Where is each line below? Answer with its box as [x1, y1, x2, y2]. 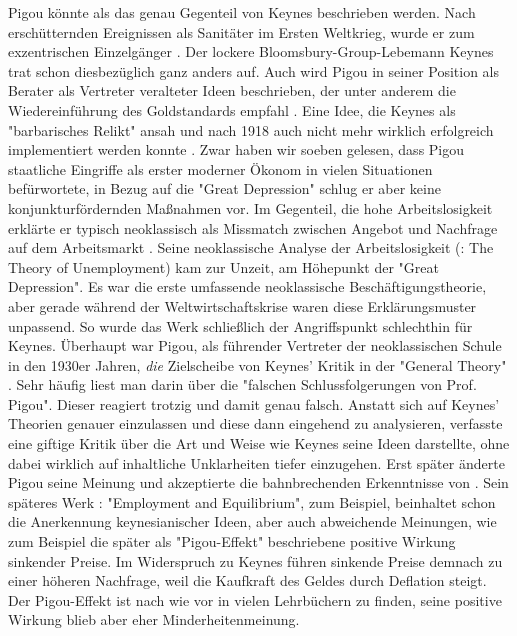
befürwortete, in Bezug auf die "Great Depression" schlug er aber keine [8, 178, 441, 199]
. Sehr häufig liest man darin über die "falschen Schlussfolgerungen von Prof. [8, 374, 477, 395]
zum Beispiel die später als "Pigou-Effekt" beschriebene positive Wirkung [8, 531, 456, 552]
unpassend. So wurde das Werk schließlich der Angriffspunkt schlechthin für [8, 315, 473, 336]
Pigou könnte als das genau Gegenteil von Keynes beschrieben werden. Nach [8, 2, 476, 22]
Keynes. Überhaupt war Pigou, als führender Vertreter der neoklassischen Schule [8, 335, 502, 356]
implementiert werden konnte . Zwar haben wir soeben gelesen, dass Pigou [8, 139, 465, 160]
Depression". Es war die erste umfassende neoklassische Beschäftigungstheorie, [8, 276, 487, 297]
